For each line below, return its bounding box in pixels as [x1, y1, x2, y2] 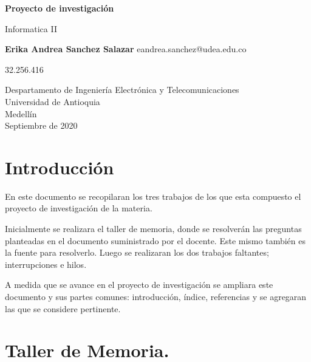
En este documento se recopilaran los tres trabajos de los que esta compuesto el [5, 190, 301, 202]
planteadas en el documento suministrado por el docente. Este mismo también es [5, 234, 306, 247]
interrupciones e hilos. [5, 258, 87, 270]
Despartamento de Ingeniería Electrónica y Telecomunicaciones [5, 83, 239, 96]
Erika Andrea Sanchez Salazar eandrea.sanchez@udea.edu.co [5, 43, 247, 55]
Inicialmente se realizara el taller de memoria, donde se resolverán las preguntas [5, 222, 302, 235]
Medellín [5, 107, 37, 120]
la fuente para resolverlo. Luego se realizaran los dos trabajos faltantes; [5, 246, 269, 259]
